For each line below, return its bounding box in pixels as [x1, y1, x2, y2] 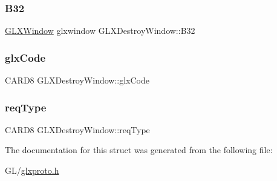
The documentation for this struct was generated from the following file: [5, 143, 273, 156]
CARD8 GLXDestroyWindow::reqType [5, 123, 150, 136]
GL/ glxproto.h [5, 164, 59, 177]
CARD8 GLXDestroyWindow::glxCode [5, 74, 150, 87]
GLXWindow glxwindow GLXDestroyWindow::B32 [5, 24, 195, 37]
